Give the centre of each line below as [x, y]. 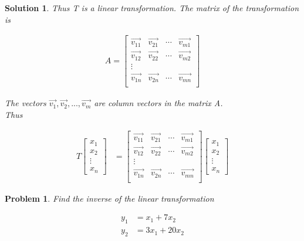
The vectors [26, 103]
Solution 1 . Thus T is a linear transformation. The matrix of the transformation [152, 8]
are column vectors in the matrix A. [158, 103]
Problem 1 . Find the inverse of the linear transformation [109, 198]
